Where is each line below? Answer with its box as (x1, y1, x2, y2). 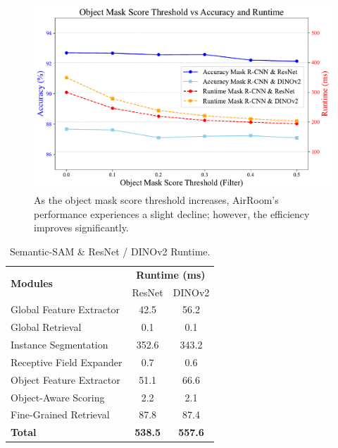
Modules (11, 276, 53, 291)
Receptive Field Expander (11, 354, 123, 369)
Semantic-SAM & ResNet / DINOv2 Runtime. (9, 243, 211, 258)
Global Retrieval (11, 320, 82, 334)
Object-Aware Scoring (11, 389, 105, 404)
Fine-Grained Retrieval (11, 407, 110, 422)
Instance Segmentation (11, 337, 108, 352)
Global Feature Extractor (11, 302, 120, 317)
